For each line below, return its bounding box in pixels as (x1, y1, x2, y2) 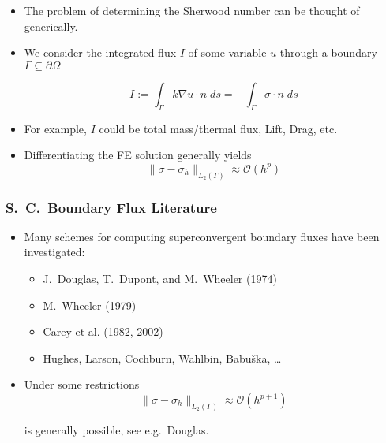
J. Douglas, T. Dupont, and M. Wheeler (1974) (43, 270, 277, 287)
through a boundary (279, 44, 377, 61)
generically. (24, 17, 78, 34)
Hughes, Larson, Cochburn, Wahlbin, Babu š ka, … (43, 349, 282, 366)
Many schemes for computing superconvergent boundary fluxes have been (24, 228, 380, 244)
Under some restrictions (24, 376, 140, 393)
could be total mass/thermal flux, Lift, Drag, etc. (99, 120, 338, 136)
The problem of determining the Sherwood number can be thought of (24, 2, 360, 18)
